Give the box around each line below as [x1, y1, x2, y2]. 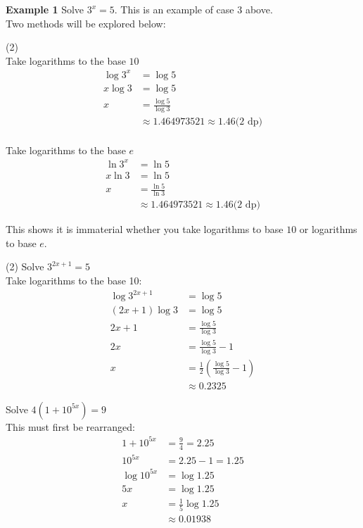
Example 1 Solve [6, 2, 84, 16]
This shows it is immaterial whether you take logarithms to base [6, 222, 284, 237]
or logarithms [299, 222, 357, 237]
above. [245, 2, 273, 16]
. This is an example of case [114, 2, 234, 16]
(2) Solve [6, 259, 44, 274]
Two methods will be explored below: [6, 15, 166, 30]
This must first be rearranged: [6, 419, 135, 434]
